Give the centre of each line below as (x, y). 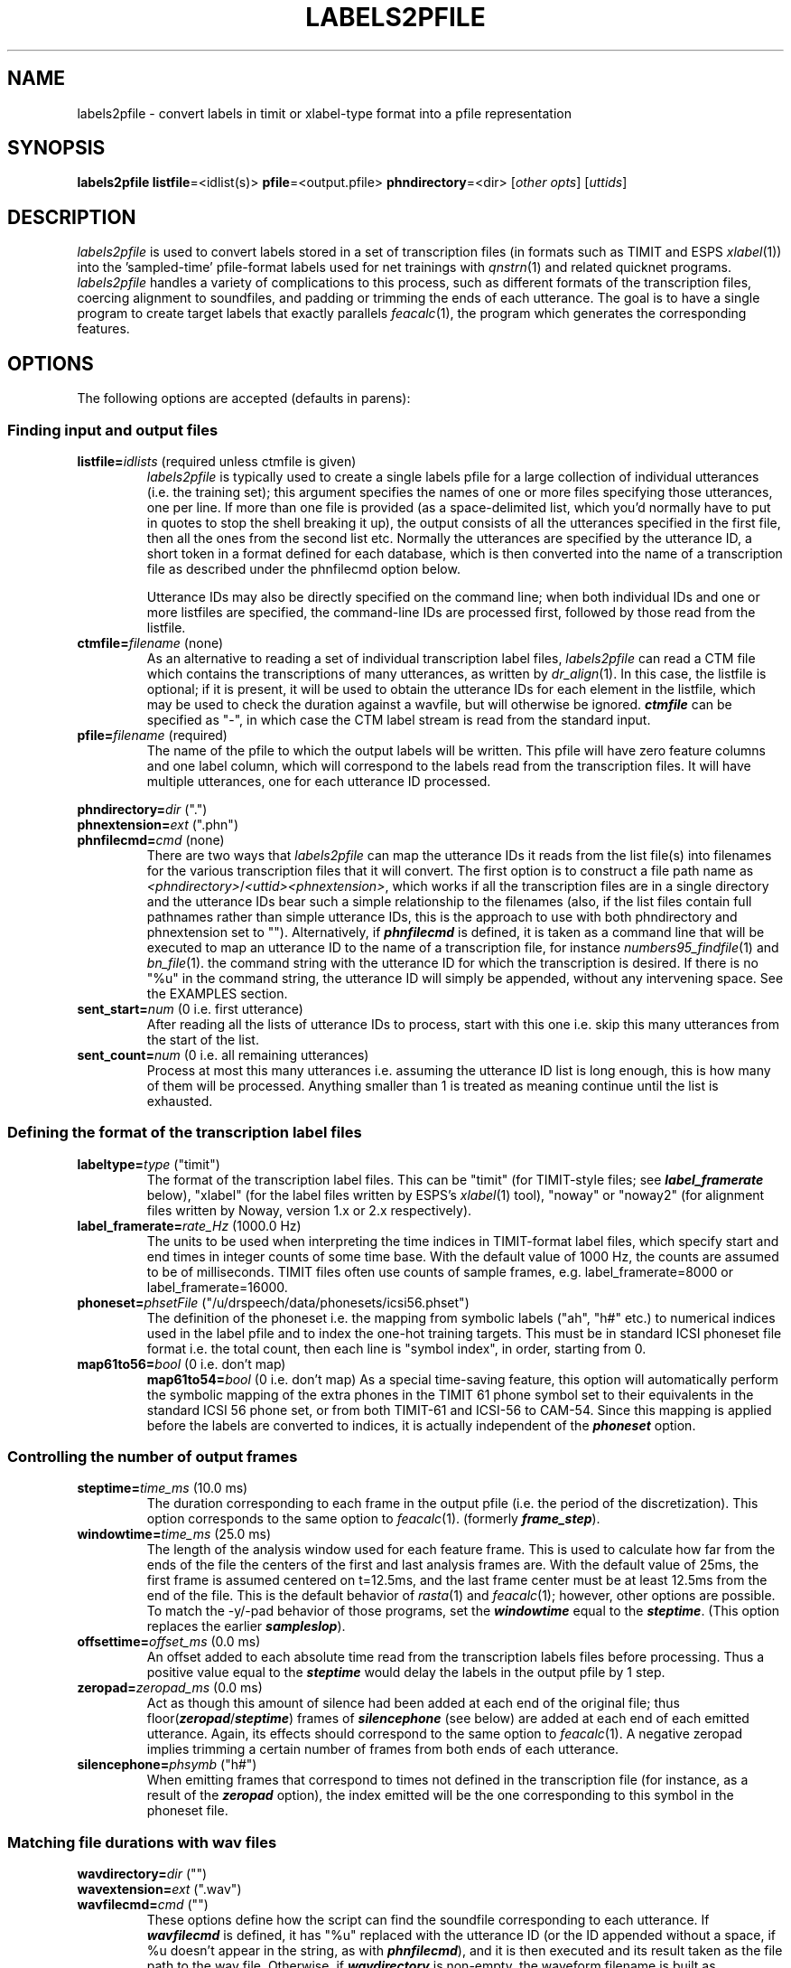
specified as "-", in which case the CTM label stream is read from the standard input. (399, 719)
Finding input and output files (113, 430)
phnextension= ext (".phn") (158, 824)
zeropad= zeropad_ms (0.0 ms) (170, 1688)
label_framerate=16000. (217, 1287)
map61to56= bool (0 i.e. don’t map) (181, 1364)
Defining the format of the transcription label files (185, 1133)
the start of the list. (203, 1039)
